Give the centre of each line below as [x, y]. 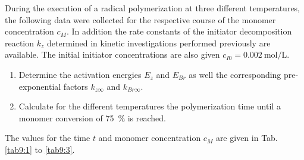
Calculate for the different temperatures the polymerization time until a [150, 106]
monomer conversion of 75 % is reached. [92, 117]
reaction [20, 43]
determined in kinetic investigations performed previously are [159, 43]
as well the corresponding [235, 74]
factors [76, 86]
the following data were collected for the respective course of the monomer [140, 19]
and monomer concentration [150, 138]
